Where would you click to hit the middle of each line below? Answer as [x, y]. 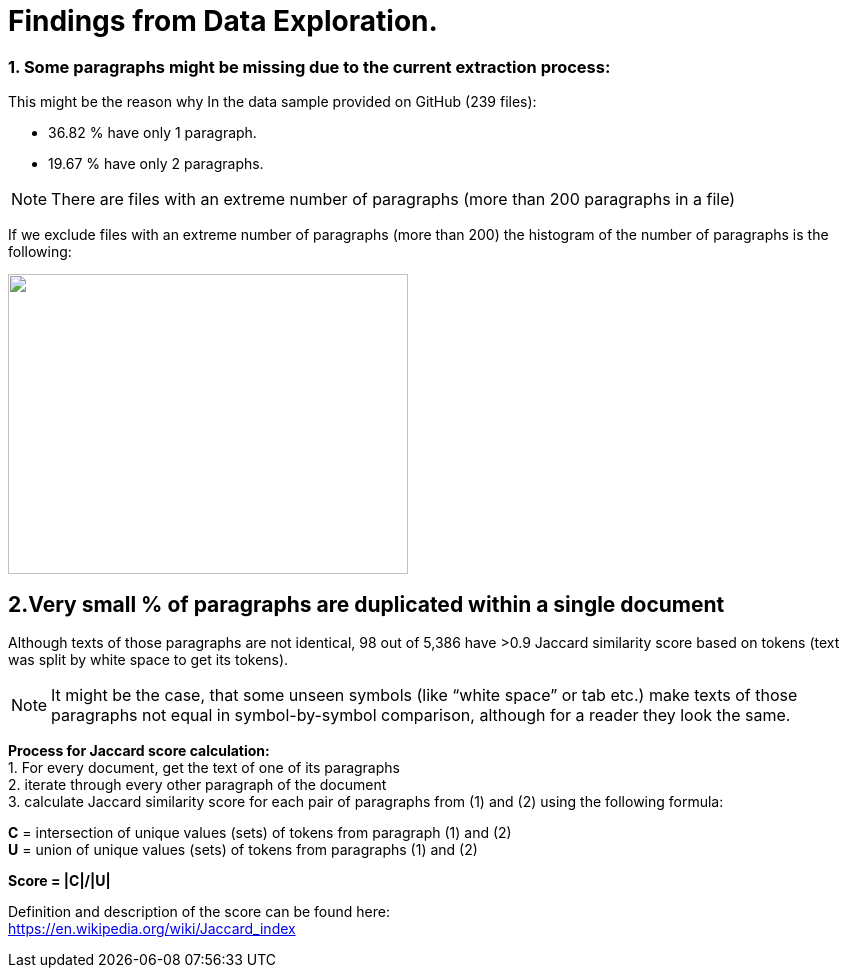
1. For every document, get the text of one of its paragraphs [204, 767]
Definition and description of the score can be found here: [199, 911]
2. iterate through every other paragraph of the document [197, 784]
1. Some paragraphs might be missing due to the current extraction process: [309, 66]
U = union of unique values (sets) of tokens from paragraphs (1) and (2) [243, 849]
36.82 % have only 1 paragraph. [152, 133]
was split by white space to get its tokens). [148, 659]
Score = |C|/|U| [59, 880]
